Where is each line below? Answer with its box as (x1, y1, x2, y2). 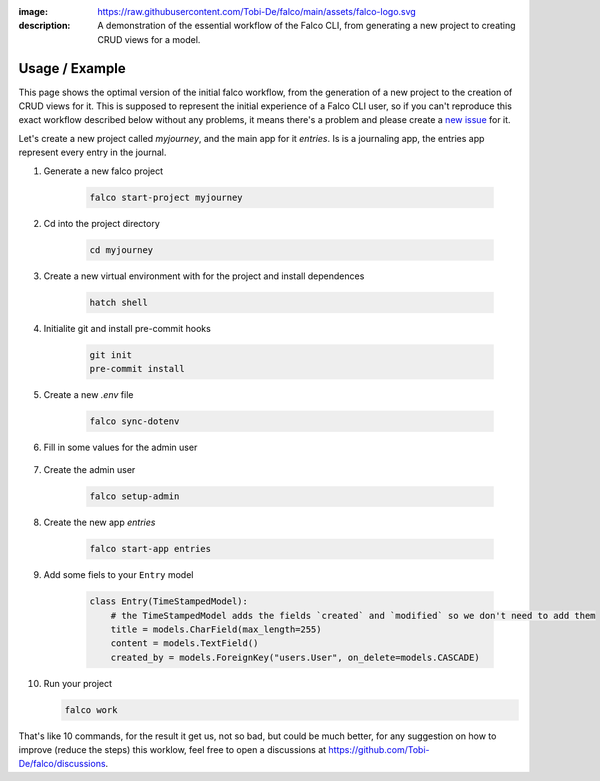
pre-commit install (89, 363, 185, 374)
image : (18, 6, 49, 17)
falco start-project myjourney (89, 191, 244, 203)
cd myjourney (89, 244, 154, 255)
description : (18, 20, 71, 32)
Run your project (43, 677, 113, 689)
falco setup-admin (89, 491, 180, 502)
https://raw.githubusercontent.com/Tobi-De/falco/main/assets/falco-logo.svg (97, 6, 417, 17)
